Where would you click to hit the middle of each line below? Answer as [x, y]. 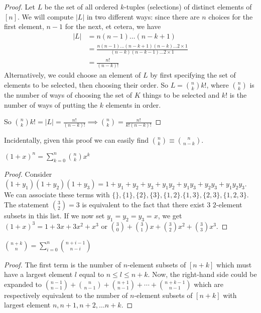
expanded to [23, 284]
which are [209, 284]
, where [218, 84]
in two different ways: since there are [143, 16]
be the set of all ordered [81, 7]
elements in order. [133, 104]
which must [234, 264]
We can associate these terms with [57, 195]
